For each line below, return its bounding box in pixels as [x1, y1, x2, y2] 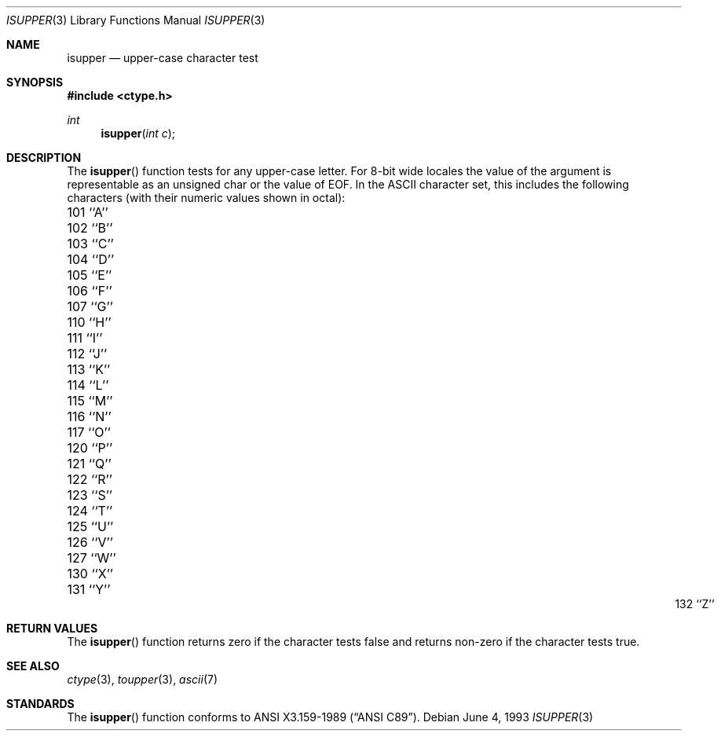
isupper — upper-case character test [67, 51, 258, 64]
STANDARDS [6, 697, 75, 710]
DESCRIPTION [6, 151, 82, 164]
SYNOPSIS [6, 75, 64, 89]
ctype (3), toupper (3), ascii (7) [67, 673, 218, 686]
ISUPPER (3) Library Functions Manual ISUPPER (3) [6, 13, 265, 27]
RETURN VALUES [6, 621, 98, 635]
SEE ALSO [6, 659, 60, 673]
